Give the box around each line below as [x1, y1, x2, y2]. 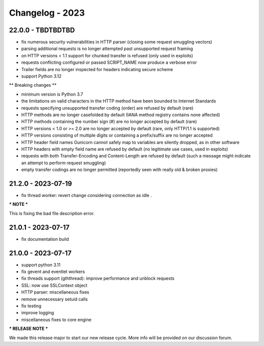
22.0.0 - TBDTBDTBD [9, 26, 75, 34]
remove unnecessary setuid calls [21, 296, 88, 302]
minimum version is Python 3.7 [21, 91, 83, 97]
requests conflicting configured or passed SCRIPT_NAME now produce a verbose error [21, 59, 198, 66]
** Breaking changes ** [9, 82, 57, 88]
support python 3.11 [21, 262, 61, 268]
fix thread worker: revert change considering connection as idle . [21, 193, 152, 198]
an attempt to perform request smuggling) [21, 160, 106, 166]
